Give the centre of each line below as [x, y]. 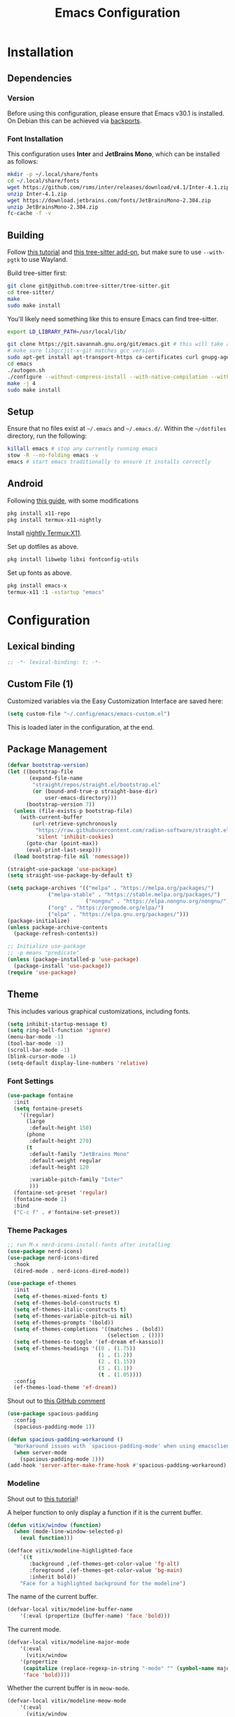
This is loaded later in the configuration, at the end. [81, 727]
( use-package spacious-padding [53, 1414]
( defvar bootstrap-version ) [48, 765]
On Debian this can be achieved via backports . [74, 120]
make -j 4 [22, 383]
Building [26, 235]
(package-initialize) [39, 921]
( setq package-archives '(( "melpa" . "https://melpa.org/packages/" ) [111, 888]
